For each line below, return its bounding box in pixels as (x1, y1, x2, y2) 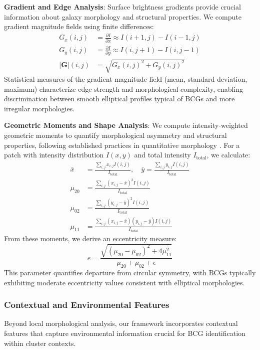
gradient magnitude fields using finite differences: (4, 21, 154, 32)
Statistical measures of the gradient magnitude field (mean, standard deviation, (4, 74, 247, 84)
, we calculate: (206, 149, 250, 160)
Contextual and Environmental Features (4, 298, 169, 311)
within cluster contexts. (4, 337, 76, 348)
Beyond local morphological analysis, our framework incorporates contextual (4, 318, 238, 328)
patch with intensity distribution (4, 149, 104, 160)
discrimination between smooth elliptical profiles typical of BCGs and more (4, 93, 235, 104)
